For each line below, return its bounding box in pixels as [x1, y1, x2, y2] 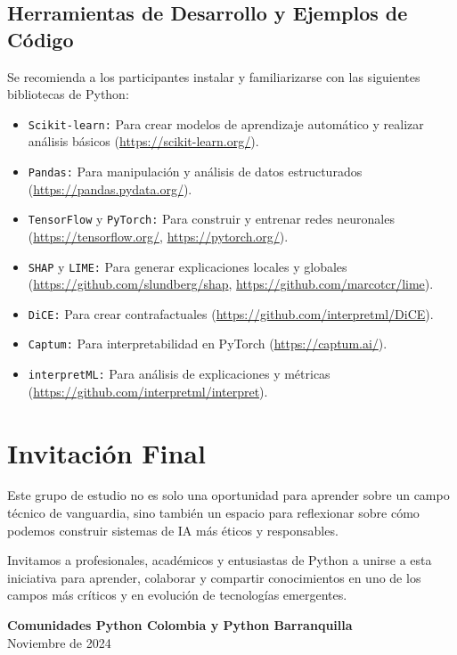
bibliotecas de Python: [7, 85, 129, 103]
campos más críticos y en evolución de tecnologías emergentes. [7, 585, 347, 604]
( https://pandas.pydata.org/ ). [28, 179, 192, 198]
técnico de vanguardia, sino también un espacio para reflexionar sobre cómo [7, 504, 420, 522]
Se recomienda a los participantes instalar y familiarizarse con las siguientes [7, 67, 420, 86]
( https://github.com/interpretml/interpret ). [28, 381, 268, 400]
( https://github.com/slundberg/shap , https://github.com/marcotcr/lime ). [28, 274, 434, 293]
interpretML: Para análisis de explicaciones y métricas [28, 364, 331, 383]
